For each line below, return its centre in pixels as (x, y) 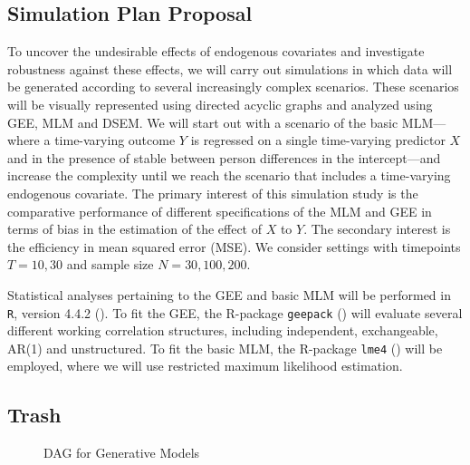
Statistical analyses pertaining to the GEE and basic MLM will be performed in (229, 294)
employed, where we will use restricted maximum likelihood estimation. (205, 366)
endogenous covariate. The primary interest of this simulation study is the (213, 193)
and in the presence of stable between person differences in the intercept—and (224, 157)
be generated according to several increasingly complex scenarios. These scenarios (233, 87)
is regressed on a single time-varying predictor (318, 140)
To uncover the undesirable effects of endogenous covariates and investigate (216, 51)
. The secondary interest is (377, 229)
